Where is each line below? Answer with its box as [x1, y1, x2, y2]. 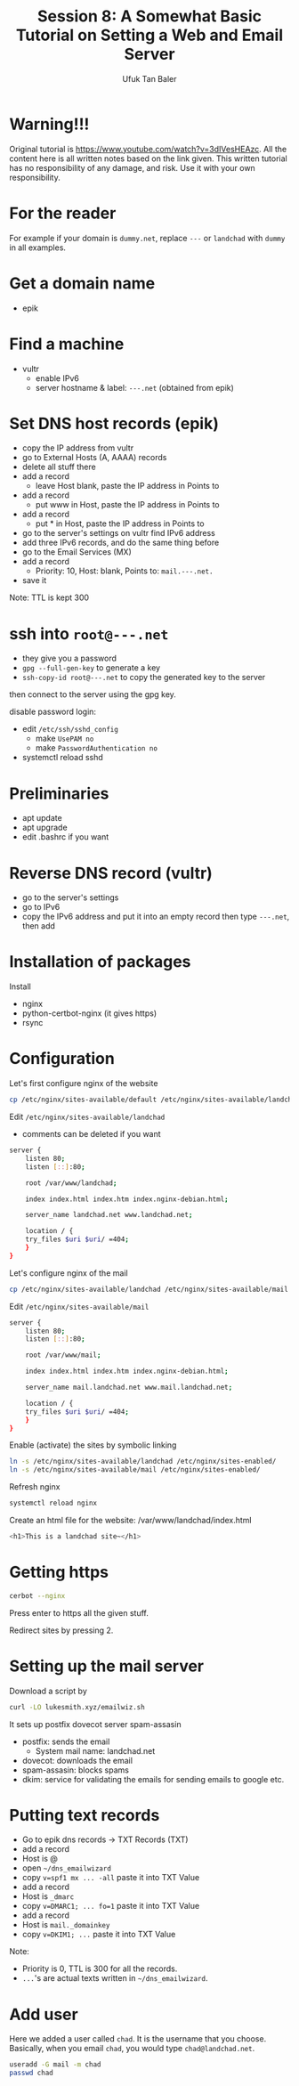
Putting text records [9, 1805, 160, 1825]
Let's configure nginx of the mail [9, 1267, 128, 1278]
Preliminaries [9, 783, 109, 803]
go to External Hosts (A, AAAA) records [21, 452, 167, 463]
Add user [9, 2004, 78, 2025]
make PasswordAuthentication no [35, 743, 158, 753]
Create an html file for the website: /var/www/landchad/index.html [9, 1515, 252, 1525]
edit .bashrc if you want [21, 832, 109, 842]
